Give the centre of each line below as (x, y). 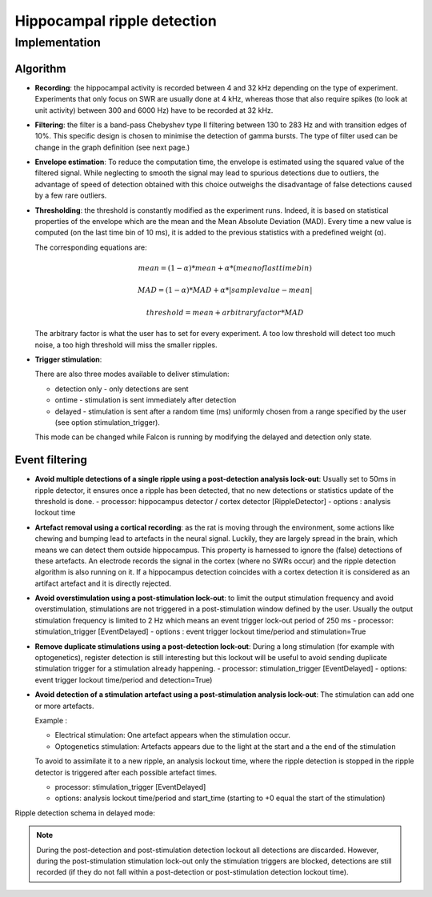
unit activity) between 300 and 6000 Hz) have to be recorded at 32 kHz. (154, 110)
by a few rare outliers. (71, 195)
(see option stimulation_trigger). (107, 422)
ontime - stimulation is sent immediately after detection (146, 400)
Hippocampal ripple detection (116, 21)
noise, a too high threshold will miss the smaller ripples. (126, 345)
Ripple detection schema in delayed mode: (85, 813)
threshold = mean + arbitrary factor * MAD (225, 312)
